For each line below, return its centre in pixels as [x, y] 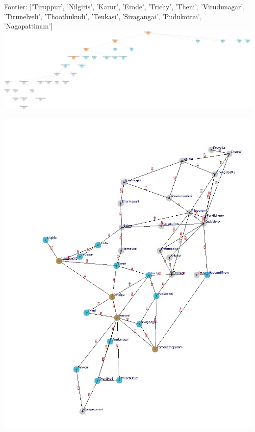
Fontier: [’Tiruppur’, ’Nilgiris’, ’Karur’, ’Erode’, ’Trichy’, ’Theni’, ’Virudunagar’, [125, 6]
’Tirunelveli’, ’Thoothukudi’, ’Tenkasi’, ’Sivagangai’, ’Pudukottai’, [103, 16]
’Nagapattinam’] [28, 26]
